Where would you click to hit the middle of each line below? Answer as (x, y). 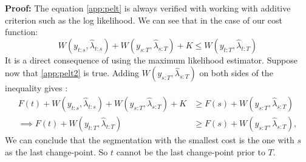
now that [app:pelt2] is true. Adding (72, 73)
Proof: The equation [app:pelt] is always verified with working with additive (148, 8)
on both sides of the (236, 73)
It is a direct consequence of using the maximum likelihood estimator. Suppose (151, 60)
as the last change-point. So (56, 151)
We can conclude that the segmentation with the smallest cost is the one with (150, 140)
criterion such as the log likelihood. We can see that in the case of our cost (144, 20)
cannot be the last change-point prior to (191, 151)
